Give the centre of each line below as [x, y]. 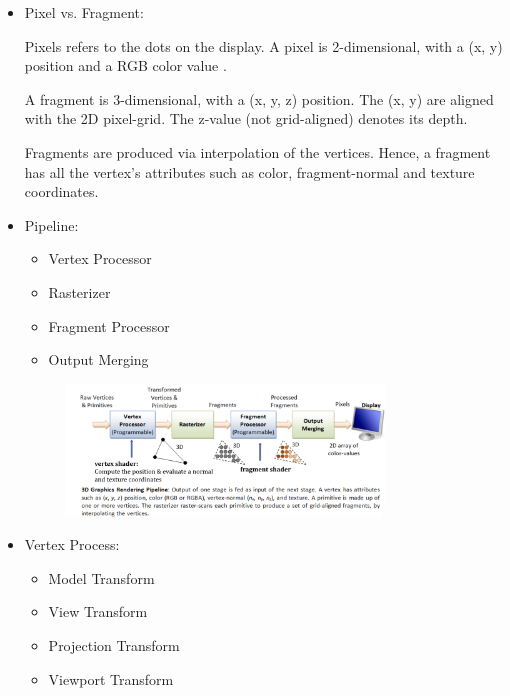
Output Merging [98, 359]
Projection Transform [114, 644]
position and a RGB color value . [125, 65]
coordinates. [61, 191]
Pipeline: [51, 224]
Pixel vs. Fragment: [84, 12]
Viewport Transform [111, 678]
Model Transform [101, 577]
